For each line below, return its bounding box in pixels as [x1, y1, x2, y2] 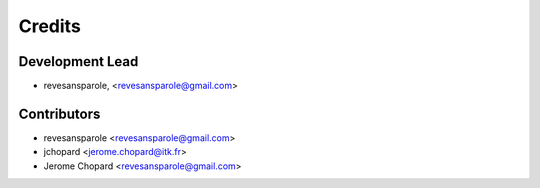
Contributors [18, 105, 101, 122]
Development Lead [18, 53, 139, 70]
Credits [18, 15, 82, 37]
